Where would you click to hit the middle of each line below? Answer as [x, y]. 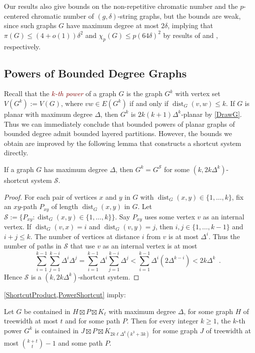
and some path [80, 342]
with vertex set [198, 93]
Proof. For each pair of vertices [50, 196]
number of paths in [33, 246]
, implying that [190, 25]
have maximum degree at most [112, 25]
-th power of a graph [86, 93]
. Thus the [224, 236]
